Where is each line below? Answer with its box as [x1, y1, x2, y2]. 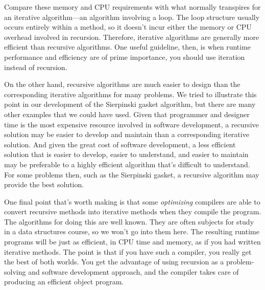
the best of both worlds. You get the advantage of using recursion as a [4, 256, 224, 267]
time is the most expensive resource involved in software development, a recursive [4, 119, 259, 129]
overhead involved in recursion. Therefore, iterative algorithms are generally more [4, 31, 259, 42]
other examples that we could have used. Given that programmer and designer [4, 108, 250, 119]
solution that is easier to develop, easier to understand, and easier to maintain [4, 149, 249, 160]
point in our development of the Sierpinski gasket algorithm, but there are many [4, 99, 256, 109]
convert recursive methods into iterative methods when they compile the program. [4, 206, 261, 217]
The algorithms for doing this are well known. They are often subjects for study [4, 216, 254, 227]
